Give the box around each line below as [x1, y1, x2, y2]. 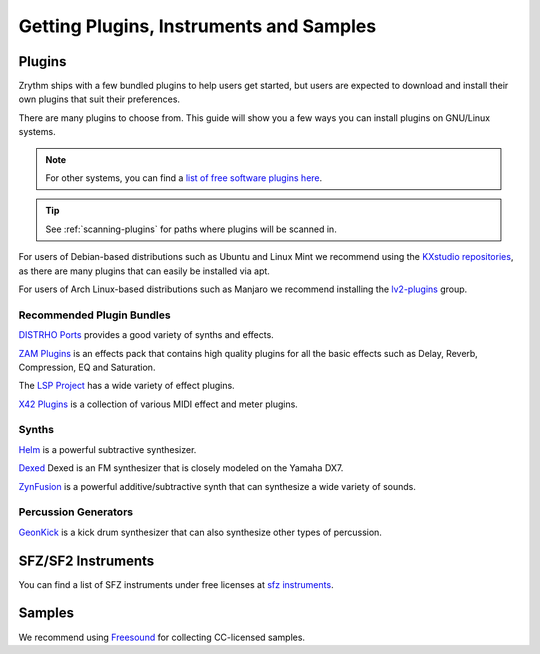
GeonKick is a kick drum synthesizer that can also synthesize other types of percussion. [18, 526, 382, 538]
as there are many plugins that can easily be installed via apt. [18, 265, 270, 277]
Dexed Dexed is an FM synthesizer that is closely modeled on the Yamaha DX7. [18, 462, 344, 474]
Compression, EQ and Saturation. [18, 361, 156, 373]
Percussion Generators [18, 505, 134, 519]
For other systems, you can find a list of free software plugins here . [45, 172, 323, 184]
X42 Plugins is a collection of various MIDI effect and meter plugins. [18, 398, 299, 410]
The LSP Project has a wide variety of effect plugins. [18, 380, 235, 392]
